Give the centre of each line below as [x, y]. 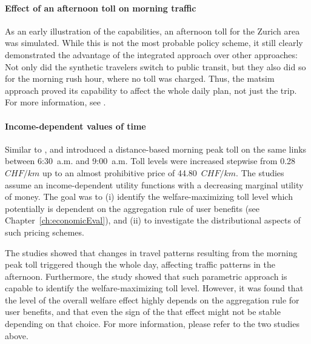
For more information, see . [55, 102]
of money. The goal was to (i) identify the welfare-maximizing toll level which [149, 197]
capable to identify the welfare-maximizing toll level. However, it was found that [154, 288]
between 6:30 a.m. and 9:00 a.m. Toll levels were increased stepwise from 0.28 [150, 161]
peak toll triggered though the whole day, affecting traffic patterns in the [140, 264]
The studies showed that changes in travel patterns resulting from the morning [151, 252]
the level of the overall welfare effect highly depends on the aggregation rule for [152, 299]
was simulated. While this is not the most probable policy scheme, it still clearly [154, 43]
